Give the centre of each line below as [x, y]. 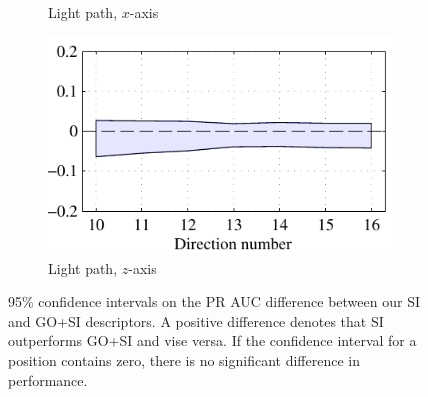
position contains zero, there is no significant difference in [184, 359]
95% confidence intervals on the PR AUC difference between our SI [214, 301]
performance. [48, 379]
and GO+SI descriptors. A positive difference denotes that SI [196, 320]
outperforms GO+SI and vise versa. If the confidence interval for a [212, 340]
